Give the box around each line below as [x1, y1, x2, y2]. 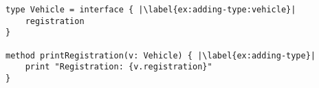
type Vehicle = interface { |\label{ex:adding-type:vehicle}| [5, 5, 296, 14]
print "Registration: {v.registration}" [25, 62, 212, 72]
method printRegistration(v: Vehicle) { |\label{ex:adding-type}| [5, 50, 316, 60]
